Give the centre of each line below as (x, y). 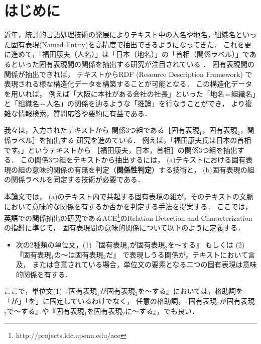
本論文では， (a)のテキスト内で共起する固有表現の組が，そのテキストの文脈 (129, 196)
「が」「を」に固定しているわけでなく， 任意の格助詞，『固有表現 (110, 301)
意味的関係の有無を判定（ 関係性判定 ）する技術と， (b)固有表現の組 (143, 169)
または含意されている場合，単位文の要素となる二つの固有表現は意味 (145, 264)
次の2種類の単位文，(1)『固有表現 (71, 245)
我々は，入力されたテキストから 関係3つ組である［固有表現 (102, 130)
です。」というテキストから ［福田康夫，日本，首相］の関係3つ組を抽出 (121, 150)
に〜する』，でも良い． (162, 311)
